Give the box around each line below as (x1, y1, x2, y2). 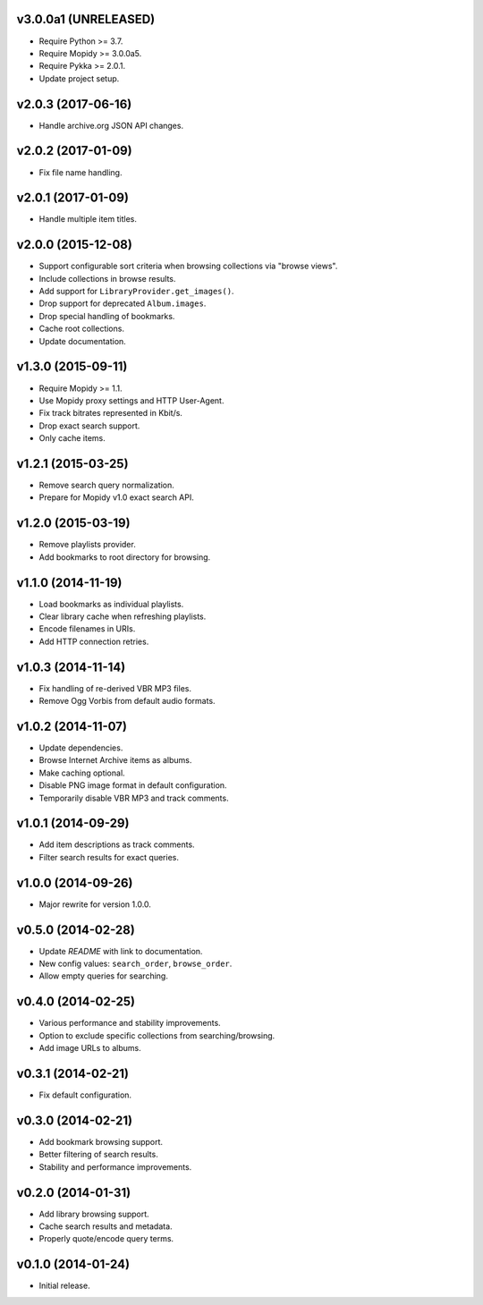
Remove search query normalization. (38, 479, 174, 491)
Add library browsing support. (38, 1208, 149, 1219)
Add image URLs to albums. (38, 1043, 142, 1054)
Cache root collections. (38, 323, 125, 335)
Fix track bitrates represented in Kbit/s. (38, 408, 183, 419)
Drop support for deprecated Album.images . (38, 298, 207, 309)
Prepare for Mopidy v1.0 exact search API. (38, 492, 194, 503)
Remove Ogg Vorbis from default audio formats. (38, 696, 216, 707)
